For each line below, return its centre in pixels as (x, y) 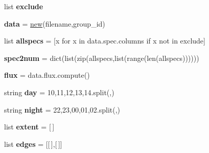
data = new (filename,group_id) (55, 23)
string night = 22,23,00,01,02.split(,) (62, 109)
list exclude (24, 6)
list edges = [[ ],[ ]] (33, 144)
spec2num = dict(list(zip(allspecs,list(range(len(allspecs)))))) (102, 58)
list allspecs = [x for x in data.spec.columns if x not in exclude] (105, 41)
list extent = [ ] (29, 127)
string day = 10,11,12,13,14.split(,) (59, 92)
